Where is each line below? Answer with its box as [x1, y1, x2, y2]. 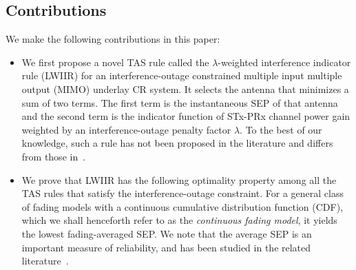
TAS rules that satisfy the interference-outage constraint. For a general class [21, 186, 344, 200]
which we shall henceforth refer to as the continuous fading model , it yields [21, 213, 337, 227]
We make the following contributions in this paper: [6, 32, 220, 46]
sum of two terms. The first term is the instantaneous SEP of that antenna [21, 95, 338, 110]
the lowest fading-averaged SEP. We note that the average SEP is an [21, 226, 312, 240]
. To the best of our [240, 122, 322, 136]
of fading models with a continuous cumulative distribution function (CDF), [21, 199, 344, 214]
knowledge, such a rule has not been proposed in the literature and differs [21, 136, 333, 150]
